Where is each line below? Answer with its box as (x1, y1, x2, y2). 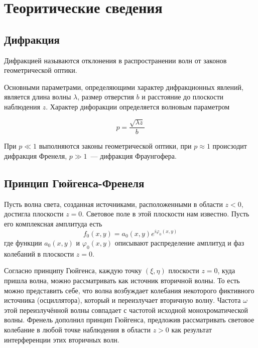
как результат (171, 324, 212, 334)
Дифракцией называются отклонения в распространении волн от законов (4, 55, 227, 65)
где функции (4, 238, 42, 248)
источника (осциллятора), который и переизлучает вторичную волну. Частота (4, 295, 241, 305)
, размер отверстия (77, 91, 134, 102)
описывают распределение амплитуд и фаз (114, 238, 244, 248)
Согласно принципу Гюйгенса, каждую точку (4, 265, 142, 276)
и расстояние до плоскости (142, 91, 224, 102)
